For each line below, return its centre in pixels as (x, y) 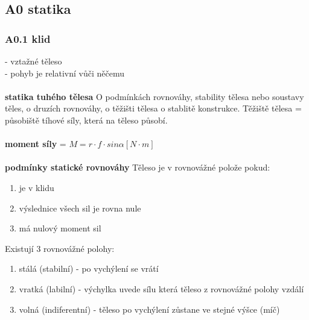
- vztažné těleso (33, 61)
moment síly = (36, 144)
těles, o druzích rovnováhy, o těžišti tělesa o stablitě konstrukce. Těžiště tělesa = (153, 108)
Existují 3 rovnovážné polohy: (60, 248)
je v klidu (37, 187)
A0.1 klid (28, 38)
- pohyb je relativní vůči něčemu (65, 73)
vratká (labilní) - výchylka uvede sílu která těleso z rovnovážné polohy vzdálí (161, 288)
